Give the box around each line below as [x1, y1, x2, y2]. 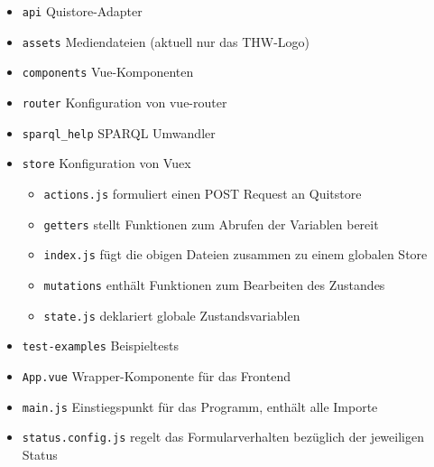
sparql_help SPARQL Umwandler [22, 123, 216, 142]
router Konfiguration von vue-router [22, 92, 227, 111]
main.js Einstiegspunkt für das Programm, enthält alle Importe [22, 397, 378, 416]
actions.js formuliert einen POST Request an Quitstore [43, 183, 362, 202]
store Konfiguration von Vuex [22, 154, 191, 173]
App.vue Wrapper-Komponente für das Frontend [22, 366, 291, 385]
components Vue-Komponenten [22, 62, 194, 81]
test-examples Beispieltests [22, 336, 179, 355]
